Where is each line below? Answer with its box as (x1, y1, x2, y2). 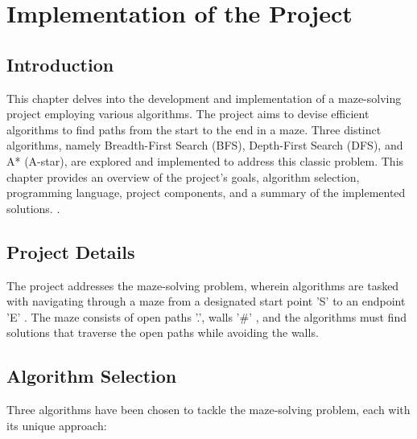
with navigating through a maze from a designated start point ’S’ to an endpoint (6, 293, 406, 310)
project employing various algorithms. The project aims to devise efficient (6, 105, 370, 122)
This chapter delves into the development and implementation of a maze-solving (6, 89, 402, 106)
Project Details (6, 239, 135, 264)
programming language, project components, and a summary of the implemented (6, 184, 406, 201)
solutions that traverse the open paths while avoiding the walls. (6, 324, 319, 341)
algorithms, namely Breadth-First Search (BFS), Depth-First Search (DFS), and (6, 137, 403, 154)
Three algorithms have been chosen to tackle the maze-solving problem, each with (6, 401, 411, 418)
